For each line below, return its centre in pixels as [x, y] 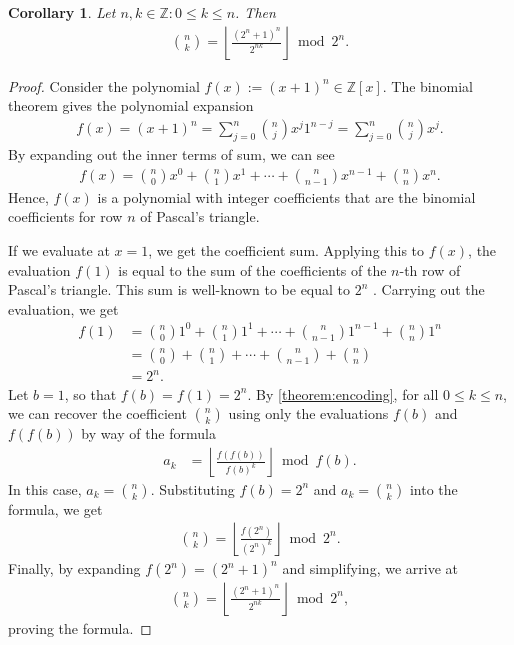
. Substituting [192, 488]
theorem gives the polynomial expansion [131, 105]
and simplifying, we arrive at [370, 568]
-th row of [430, 269]
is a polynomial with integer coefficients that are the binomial [286, 196]
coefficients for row [65, 216]
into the [433, 488]
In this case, [45, 488]
